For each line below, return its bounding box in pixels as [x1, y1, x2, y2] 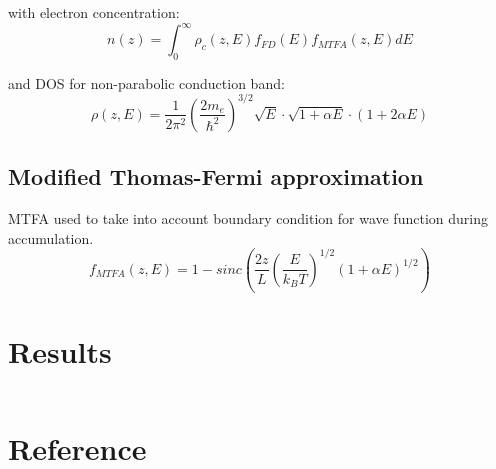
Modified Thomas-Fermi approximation [8, 161, 424, 192]
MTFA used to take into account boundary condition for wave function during [8, 208, 488, 229]
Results [8, 330, 112, 371]
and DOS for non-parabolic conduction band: [8, 72, 285, 93]
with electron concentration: [8, 2, 180, 22]
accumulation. [8, 227, 94, 248]
